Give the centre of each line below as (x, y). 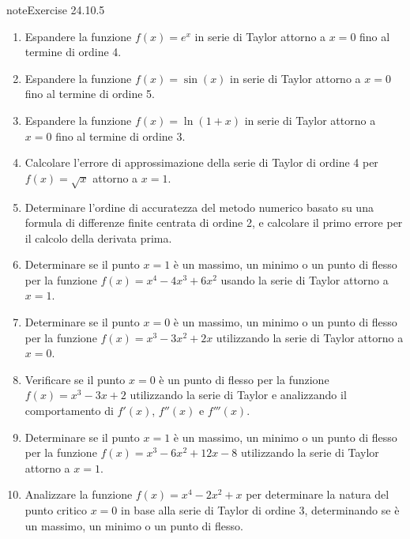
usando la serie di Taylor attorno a (305, 279)
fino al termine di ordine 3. (120, 136)
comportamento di (69, 411)
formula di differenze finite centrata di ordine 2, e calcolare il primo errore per (214, 222)
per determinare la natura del (318, 494)
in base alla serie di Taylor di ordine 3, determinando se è (260, 510)
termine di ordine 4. (73, 52)
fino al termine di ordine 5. (90, 94)
